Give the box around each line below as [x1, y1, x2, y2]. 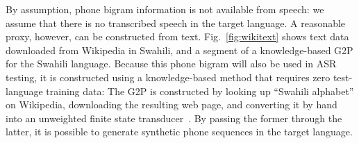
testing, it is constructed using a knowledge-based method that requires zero [6, 69, 331, 84]
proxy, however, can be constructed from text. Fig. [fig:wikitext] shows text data [6, 29, 349, 44]
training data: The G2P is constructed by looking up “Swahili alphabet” [46, 83, 354, 98]
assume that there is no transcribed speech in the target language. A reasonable [6, 15, 346, 30]
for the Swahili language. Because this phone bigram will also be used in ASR [6, 56, 337, 71]
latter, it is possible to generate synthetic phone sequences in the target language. [6, 124, 353, 139]
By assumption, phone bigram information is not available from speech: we [6, 2, 324, 16]
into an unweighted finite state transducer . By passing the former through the [6, 110, 342, 125]
